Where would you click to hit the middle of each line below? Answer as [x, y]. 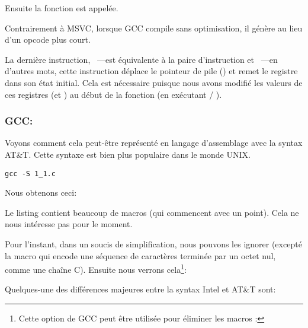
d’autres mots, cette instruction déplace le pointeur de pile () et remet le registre [151, 71]
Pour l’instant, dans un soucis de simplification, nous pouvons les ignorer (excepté [153, 244]
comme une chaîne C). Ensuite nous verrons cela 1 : [96, 268]
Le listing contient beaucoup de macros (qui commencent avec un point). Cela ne [152, 212]
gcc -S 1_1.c [30, 173]
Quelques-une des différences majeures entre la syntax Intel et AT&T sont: [140, 289]
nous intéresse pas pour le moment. [69, 224]
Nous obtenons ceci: [41, 192]
